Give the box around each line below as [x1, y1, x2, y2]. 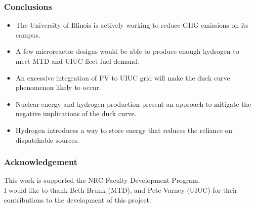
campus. [15, 29, 41, 40]
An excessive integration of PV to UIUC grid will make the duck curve [15, 72, 230, 83]
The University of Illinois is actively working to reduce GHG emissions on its [15, 20, 249, 30]
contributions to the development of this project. [4, 194, 151, 205]
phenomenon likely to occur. [15, 82, 101, 92]
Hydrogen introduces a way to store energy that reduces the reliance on [15, 125, 233, 135]
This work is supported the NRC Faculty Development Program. [4, 175, 200, 185]
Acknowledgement [4, 156, 78, 168]
